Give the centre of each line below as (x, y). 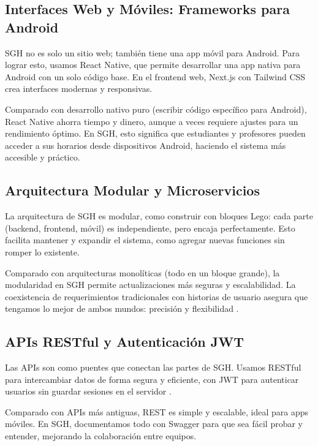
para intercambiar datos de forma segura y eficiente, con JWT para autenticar (152, 379)
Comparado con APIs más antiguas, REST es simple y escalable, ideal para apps (157, 411)
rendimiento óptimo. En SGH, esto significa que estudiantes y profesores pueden (155, 133)
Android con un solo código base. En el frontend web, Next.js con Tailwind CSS (155, 76)
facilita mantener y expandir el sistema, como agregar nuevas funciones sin (145, 240)
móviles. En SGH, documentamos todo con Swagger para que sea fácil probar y (154, 424)
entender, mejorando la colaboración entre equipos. (101, 436)
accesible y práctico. (43, 157)
